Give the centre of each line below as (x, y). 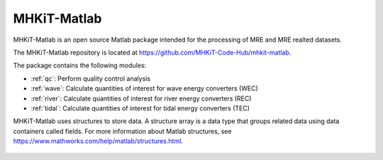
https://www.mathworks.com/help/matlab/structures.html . (98, 141)
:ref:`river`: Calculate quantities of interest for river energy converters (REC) (141, 98)
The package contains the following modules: (80, 65)
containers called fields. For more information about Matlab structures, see (122, 131)
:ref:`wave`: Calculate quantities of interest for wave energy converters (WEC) (144, 88)
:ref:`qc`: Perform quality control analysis (91, 79)
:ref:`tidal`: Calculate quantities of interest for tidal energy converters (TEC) (140, 108)
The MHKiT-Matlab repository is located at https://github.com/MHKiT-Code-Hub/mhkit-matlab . (152, 52)
